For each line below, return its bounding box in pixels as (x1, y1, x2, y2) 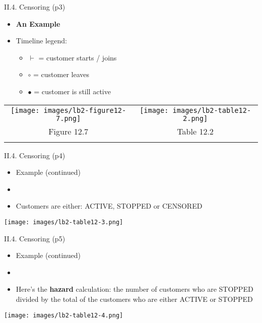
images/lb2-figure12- (43, 106, 126, 114)
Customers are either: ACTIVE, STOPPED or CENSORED (16, 201, 203, 211)
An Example (16, 18, 60, 29)
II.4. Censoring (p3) (4, 2, 65, 12)
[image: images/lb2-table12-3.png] (4, 218, 123, 226)
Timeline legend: (16, 35, 67, 46)
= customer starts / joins (38, 52, 117, 62)
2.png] (183, 114, 208, 122)
